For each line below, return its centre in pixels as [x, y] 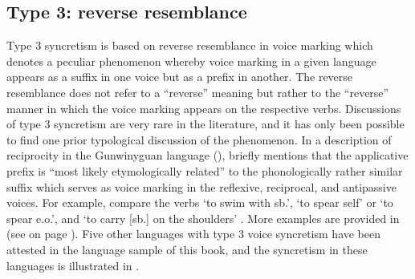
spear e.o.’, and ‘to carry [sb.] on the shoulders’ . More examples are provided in [203, 218]
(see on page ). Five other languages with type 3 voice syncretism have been [194, 234]
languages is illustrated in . [73, 265]
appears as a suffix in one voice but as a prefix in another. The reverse [180, 77]
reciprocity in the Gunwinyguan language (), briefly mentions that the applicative [207, 155]
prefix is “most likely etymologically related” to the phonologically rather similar [205, 170]
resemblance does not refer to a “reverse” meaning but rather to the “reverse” [198, 92]
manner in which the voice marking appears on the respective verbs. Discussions [204, 108]
